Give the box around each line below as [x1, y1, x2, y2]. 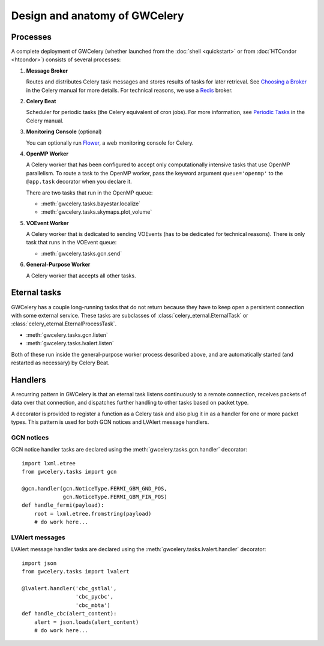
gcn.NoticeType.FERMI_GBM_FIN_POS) [62, 494, 167, 501]
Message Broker [26, 67, 68, 74]
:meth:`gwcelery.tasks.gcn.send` [41, 250, 122, 257]
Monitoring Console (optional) [26, 128, 102, 135]
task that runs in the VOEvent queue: [26, 239, 117, 246]
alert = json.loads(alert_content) [34, 618, 139, 626]
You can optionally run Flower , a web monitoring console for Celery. [26, 139, 194, 146]
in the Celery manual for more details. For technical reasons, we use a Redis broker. [26, 86, 233, 94]
